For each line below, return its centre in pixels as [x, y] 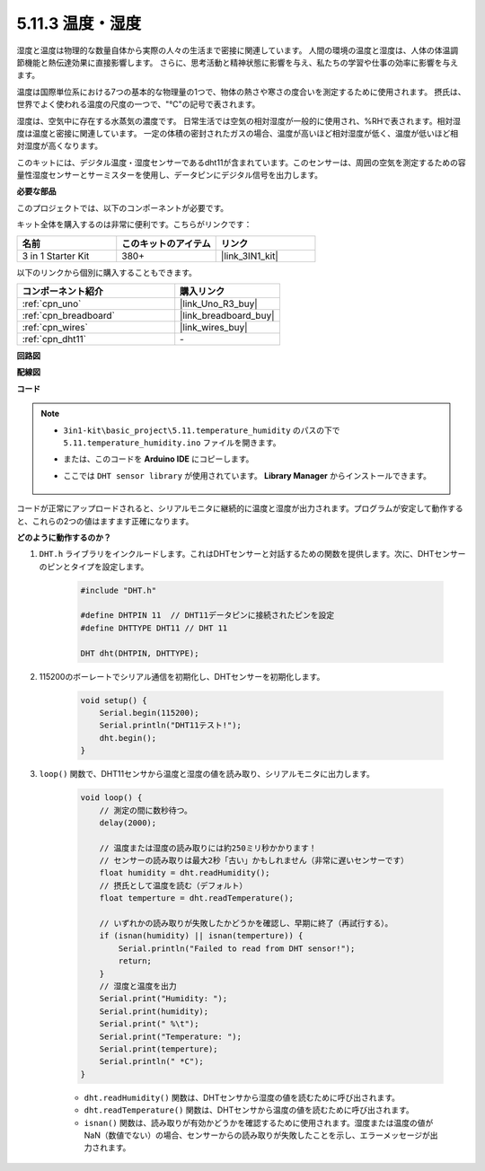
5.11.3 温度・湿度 [79, 23]
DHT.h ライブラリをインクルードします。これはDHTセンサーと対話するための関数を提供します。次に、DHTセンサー [252, 554]
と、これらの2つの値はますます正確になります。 [105, 521]
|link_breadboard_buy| [227, 316]
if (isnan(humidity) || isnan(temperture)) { [201, 936]
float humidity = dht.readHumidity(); [185, 873]
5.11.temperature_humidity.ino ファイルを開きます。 [172, 442]
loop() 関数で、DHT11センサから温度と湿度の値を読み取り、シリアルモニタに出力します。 [207, 774]
